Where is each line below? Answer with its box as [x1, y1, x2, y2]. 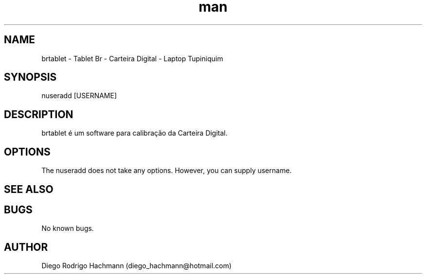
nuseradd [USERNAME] [41, 91, 117, 100]
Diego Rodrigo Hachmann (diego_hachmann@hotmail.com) [41, 261, 232, 270]
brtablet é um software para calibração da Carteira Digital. [41, 129, 228, 138]
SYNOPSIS [4, 71, 57, 84]
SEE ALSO [4, 183, 53, 195]
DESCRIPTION [4, 108, 73, 121]
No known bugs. [41, 224, 94, 233]
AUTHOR [4, 241, 48, 253]
